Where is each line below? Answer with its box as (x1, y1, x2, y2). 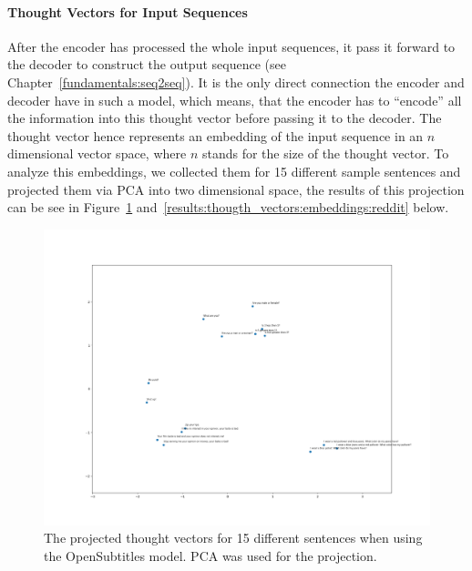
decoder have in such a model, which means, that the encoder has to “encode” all (7, 90, 462, 109)
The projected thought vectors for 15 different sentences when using (44, 528, 423, 547)
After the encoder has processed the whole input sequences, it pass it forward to (7, 36, 456, 56)
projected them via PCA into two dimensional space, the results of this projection (7, 179, 465, 199)
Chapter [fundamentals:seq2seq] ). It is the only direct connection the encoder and (7, 72, 465, 91)
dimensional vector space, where (7, 144, 187, 163)
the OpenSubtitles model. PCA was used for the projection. (44, 546, 377, 565)
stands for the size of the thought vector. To (201, 144, 449, 163)
